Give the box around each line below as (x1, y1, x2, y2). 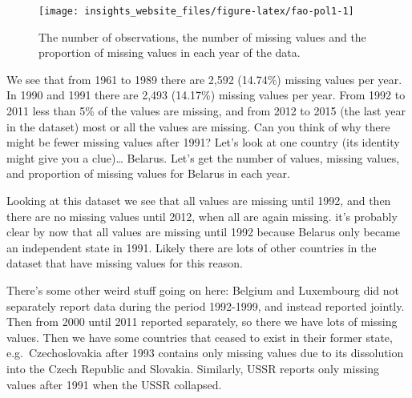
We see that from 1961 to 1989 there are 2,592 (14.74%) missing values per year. (6, 70, 402, 87)
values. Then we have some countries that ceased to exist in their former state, (6, 328, 393, 345)
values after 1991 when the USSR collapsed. (6, 376, 222, 392)
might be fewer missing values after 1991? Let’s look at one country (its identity (6, 134, 400, 151)
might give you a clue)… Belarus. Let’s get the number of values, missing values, (6, 149, 400, 166)
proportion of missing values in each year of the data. (38, 44, 301, 61)
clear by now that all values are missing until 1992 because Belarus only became (6, 223, 401, 240)
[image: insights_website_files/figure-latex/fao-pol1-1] (38, 6, 354, 17)
